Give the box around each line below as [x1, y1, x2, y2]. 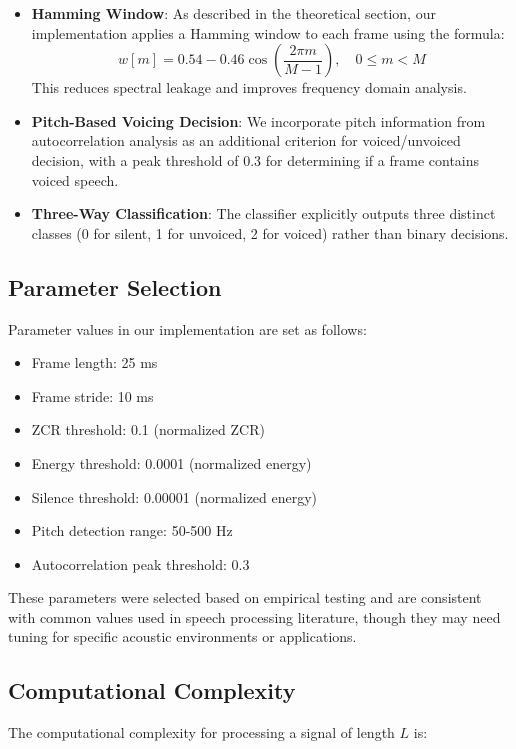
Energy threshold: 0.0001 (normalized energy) [31, 452, 312, 473]
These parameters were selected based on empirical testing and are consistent [8, 587, 482, 608]
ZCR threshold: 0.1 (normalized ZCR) [31, 419, 265, 440]
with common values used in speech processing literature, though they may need [8, 606, 501, 627]
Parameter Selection [8, 271, 222, 302]
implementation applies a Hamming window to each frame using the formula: [31, 22, 505, 43]
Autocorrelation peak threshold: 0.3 [31, 553, 250, 574]
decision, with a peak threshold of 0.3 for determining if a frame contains [31, 149, 480, 170]
